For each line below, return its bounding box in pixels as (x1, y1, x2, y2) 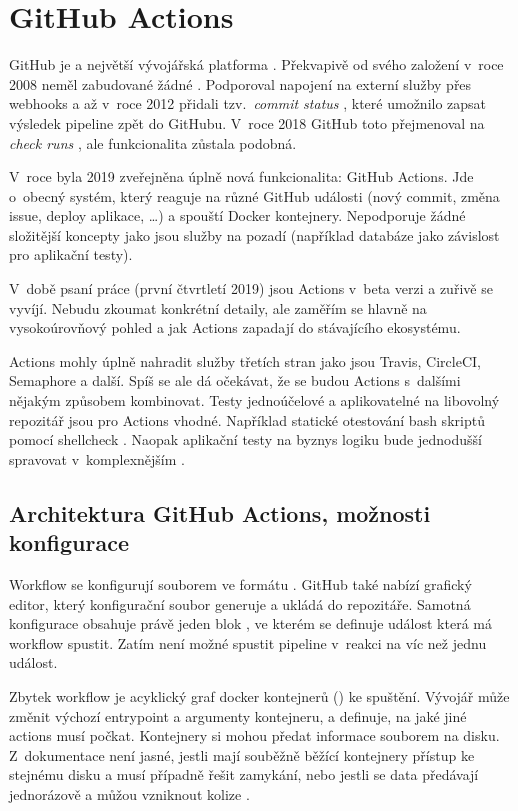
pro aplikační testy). (9, 244, 133, 265)
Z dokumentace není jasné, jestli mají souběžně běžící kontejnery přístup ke (9, 744, 475, 765)
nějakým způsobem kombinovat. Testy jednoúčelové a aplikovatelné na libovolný (9, 390, 500, 411)
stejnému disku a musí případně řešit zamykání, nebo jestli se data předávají (9, 764, 479, 785)
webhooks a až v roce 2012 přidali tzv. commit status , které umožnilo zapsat (9, 93, 487, 114)
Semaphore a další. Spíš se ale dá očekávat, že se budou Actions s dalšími (9, 370, 461, 391)
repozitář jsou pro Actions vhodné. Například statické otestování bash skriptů (9, 409, 485, 430)
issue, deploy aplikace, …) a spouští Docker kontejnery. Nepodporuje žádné (9, 205, 466, 226)
